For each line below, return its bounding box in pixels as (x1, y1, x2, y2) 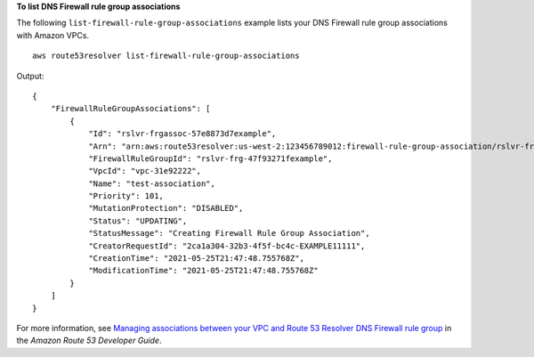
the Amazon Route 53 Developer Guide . (16, 335, 162, 346)
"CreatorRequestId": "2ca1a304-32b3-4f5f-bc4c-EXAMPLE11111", (88, 240, 366, 251)
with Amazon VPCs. (16, 29, 89, 40)
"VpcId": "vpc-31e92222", (88, 166, 202, 176)
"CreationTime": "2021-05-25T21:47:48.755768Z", (88, 254, 304, 264)
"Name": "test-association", (88, 178, 215, 189)
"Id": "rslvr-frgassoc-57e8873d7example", (88, 129, 277, 139)
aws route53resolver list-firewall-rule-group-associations (32, 51, 300, 61)
